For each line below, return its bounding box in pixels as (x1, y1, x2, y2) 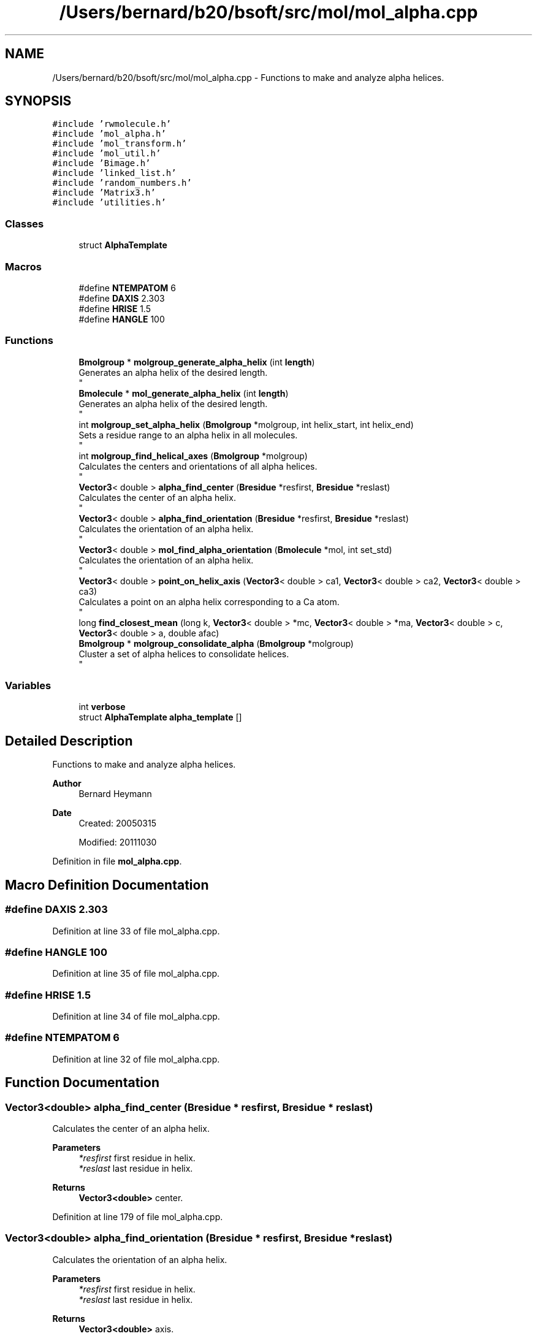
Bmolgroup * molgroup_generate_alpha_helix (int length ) (78, 356, 315, 367)
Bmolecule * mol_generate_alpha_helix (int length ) (78, 387, 289, 399)
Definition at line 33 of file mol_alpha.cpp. (52, 925, 220, 936)
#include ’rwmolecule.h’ (52, 119, 172, 129)
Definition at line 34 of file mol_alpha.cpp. (52, 1011, 220, 1021)
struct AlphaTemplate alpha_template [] (78, 712, 242, 723)
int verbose (78, 701, 126, 712)
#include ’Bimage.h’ (52, 158, 151, 169)
